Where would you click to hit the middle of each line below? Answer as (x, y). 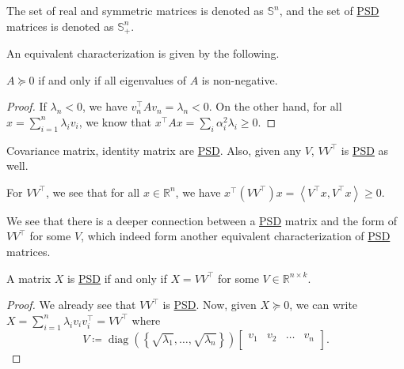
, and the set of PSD (329, 10)
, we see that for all (93, 192)
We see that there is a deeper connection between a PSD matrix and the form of (202, 220)
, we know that (115, 121)
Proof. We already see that (71, 305)
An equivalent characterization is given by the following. (143, 53)
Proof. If (27, 106)
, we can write (324, 305)
